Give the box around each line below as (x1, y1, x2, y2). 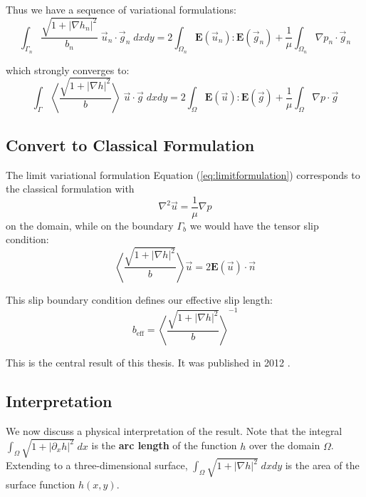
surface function (6, 476, 75, 491)
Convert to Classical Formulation (6, 133, 255, 155)
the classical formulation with (6, 181, 135, 196)
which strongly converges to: (6, 62, 130, 77)
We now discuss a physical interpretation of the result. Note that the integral (6, 423, 343, 438)
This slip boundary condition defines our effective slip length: (6, 292, 273, 307)
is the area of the (285, 458, 360, 473)
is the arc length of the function (91, 438, 237, 453)
